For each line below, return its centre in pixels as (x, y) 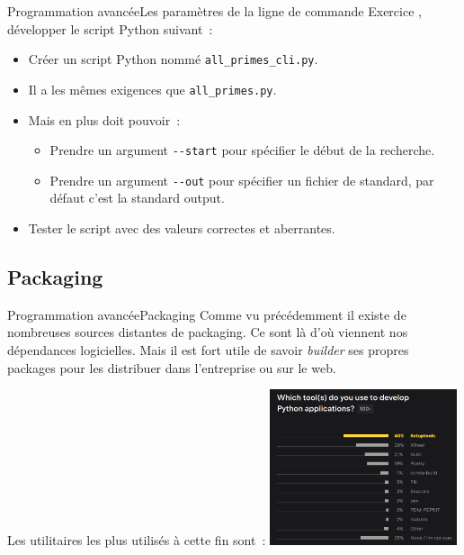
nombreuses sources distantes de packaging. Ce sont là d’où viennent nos (208, 332)
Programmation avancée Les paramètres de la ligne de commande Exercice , (214, 11)
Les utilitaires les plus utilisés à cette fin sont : (137, 540)
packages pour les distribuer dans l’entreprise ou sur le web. (172, 367)
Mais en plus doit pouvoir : (104, 119)
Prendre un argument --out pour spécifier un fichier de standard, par (242, 180)
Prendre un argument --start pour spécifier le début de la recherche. (242, 150)
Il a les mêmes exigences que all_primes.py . (152, 89)
